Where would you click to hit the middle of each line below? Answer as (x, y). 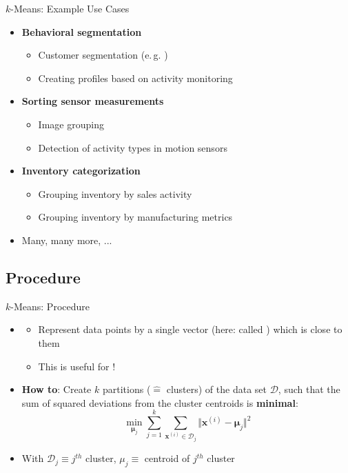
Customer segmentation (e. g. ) (103, 55)
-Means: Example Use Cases (70, 8)
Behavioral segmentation (82, 31)
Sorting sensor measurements (93, 101)
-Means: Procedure (50, 306)
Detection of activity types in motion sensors (133, 147)
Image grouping (71, 124)
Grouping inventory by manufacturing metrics (135, 217)
